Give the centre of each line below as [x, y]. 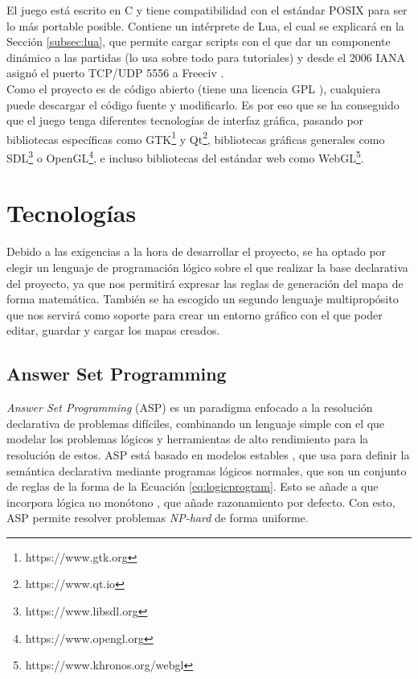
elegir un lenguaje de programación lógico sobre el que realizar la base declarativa [207, 267]
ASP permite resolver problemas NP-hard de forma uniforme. [158, 518]
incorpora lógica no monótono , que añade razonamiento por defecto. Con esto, [201, 502]
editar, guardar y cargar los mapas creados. [113, 330]
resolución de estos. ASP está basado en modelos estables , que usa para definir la [208, 454]
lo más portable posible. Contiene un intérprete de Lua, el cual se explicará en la [205, 25]
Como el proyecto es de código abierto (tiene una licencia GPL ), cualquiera [194, 88]
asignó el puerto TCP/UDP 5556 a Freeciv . [115, 73]
